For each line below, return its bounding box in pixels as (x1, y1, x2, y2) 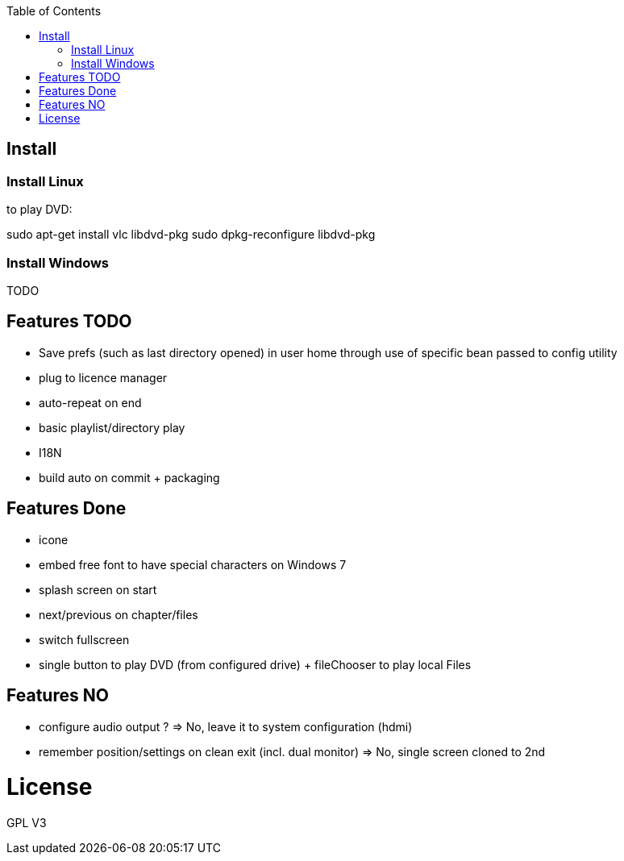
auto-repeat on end (39, 395, 142, 410)
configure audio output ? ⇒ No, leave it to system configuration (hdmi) (39, 719, 413, 734)
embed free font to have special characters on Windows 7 (39, 557, 347, 572)
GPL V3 (6, 816, 47, 830)
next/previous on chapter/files (39, 607, 198, 622)
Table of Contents (6, 4, 102, 18)
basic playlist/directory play (39, 420, 185, 435)
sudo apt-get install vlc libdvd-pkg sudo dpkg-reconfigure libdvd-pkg (6, 227, 376, 242)
